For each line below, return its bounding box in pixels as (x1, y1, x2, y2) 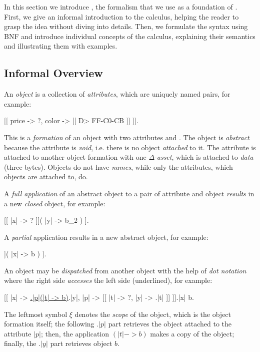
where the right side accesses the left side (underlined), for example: (4, 275, 212, 285)
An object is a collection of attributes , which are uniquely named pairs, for (4, 89, 230, 99)
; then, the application (41, 328, 109, 338)
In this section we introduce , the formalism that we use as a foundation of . (4, 2, 237, 12)
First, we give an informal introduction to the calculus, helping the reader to (4, 11, 239, 22)
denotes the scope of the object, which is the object (74, 308, 231, 319)
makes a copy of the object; (150, 328, 234, 338)
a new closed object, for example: (4, 198, 105, 208)
